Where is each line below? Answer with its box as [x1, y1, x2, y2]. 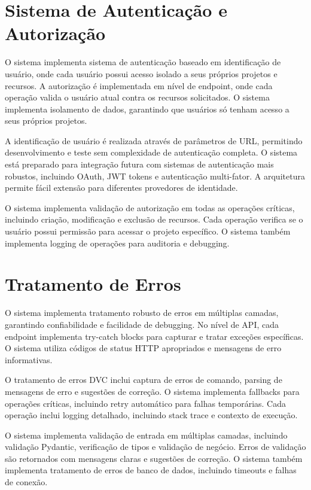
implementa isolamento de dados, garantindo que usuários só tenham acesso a [5, 102, 289, 115]
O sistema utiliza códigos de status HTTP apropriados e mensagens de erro [5, 342, 282, 354]
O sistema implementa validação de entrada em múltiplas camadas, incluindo [5, 428, 288, 441]
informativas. [5, 353, 53, 366]
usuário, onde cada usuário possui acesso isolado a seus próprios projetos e [5, 67, 278, 80]
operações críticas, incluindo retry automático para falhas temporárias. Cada [5, 397, 286, 409]
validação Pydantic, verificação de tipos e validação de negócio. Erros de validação [5, 440, 306, 453]
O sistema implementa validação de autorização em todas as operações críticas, [5, 201, 295, 214]
